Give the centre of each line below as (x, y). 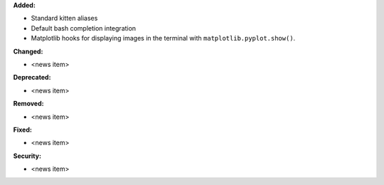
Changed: (28, 51)
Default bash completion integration (84, 28)
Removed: (28, 104)
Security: (27, 156)
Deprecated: (32, 78)
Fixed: (22, 129)
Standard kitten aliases (64, 18)
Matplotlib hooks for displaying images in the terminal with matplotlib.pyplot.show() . (163, 38)
